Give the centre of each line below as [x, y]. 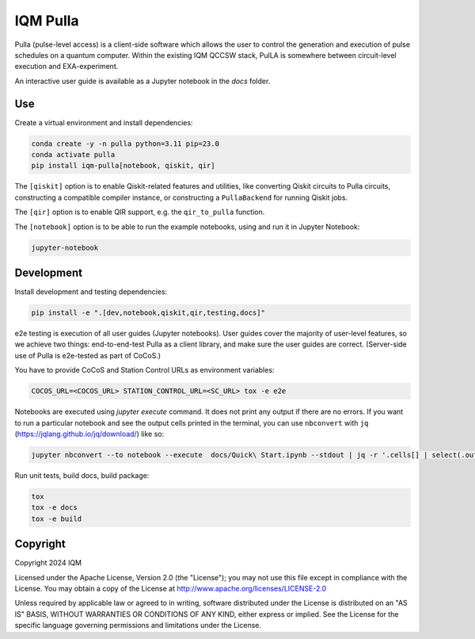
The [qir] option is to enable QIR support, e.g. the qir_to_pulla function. [140, 212]
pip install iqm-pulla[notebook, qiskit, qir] [123, 166]
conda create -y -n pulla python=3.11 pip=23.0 [125, 143]
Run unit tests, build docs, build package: [82, 475]
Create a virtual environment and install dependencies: [104, 122]
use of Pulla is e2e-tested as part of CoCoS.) [88, 355]
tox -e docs [55, 508]
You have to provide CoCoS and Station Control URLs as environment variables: [144, 370]
